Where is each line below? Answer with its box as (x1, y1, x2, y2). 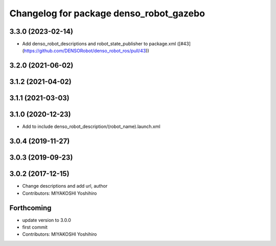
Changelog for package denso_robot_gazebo (9, 8, 205, 19)
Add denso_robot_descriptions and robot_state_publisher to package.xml (22, 41, 176, 47)
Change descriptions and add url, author (22, 183, 108, 189)
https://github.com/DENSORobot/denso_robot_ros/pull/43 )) (24, 48, 149, 54)
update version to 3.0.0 (22, 217, 72, 223)
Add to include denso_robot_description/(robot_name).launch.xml (22, 123, 160, 130)
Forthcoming (9, 204, 52, 212)
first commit (22, 224, 48, 230)
